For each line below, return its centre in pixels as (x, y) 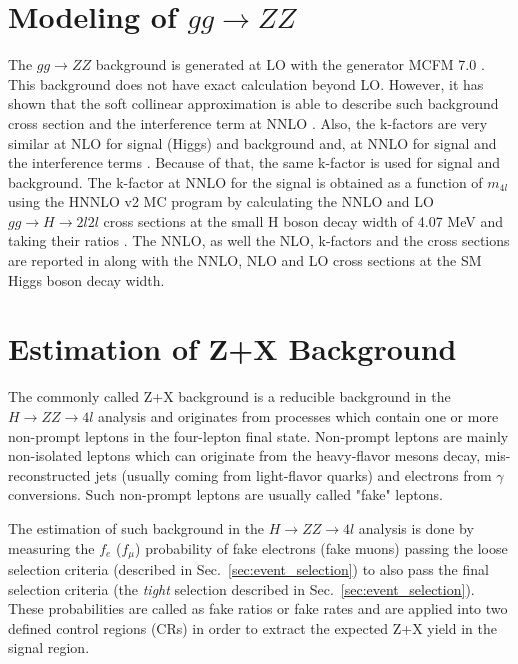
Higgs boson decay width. (86, 279)
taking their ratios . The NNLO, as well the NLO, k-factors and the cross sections (259, 240)
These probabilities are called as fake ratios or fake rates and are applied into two (258, 608)
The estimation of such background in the (136, 527)
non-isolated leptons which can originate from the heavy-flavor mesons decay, (244, 455)
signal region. (49, 647)
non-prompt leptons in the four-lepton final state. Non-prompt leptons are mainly (258, 435)
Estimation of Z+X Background (232, 348)
